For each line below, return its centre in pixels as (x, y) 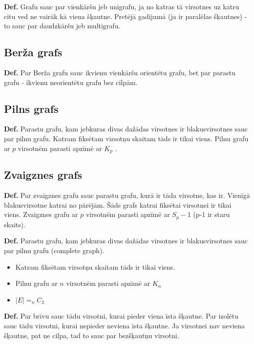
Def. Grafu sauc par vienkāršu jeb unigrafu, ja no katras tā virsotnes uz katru (122, 6)
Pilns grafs (31, 108)
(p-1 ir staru (212, 214)
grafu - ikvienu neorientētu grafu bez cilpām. (71, 82)
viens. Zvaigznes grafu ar (41, 214)
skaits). (15, 224)
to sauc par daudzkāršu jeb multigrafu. (62, 26)
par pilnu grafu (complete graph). (54, 250)
